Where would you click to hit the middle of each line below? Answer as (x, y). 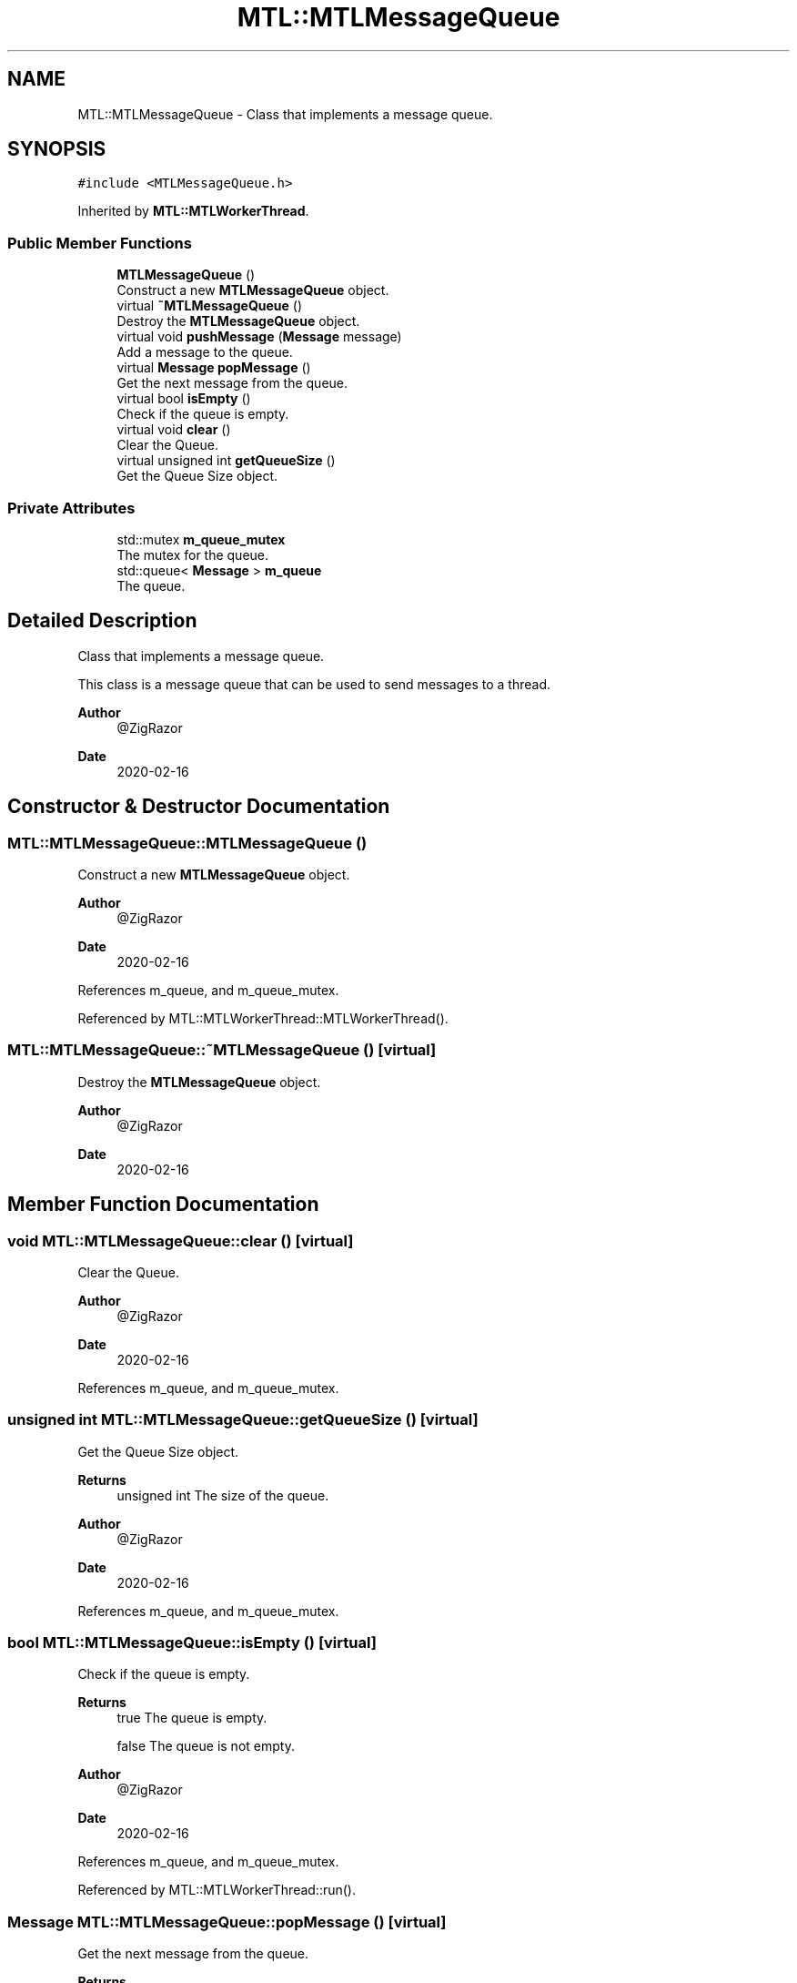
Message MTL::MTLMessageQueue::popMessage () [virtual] (227, 1922)
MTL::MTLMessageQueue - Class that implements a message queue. (285, 114)
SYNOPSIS (57, 149)
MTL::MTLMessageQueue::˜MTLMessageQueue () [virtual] (222, 1050)
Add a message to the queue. (205, 352)
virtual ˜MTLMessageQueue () (210, 306)
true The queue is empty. (192, 1718)
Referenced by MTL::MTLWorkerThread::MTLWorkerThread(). (263, 1018)
